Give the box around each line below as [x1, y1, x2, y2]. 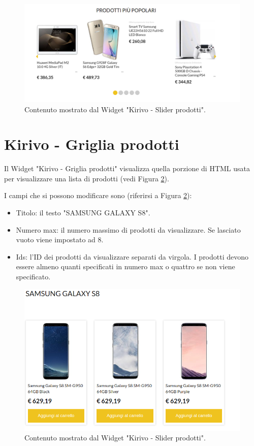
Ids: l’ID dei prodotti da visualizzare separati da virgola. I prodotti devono [16, 251, 249, 262]
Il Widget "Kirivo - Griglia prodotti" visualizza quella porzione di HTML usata [4, 163, 250, 174]
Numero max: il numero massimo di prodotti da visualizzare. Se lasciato [16, 224, 241, 235]
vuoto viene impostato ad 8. [16, 234, 104, 245]
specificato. [16, 271, 51, 282]
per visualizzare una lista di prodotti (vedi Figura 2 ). [4, 173, 169, 183]
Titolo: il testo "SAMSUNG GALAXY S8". [16, 207, 150, 218]
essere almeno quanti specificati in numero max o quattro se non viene [16, 261, 235, 272]
